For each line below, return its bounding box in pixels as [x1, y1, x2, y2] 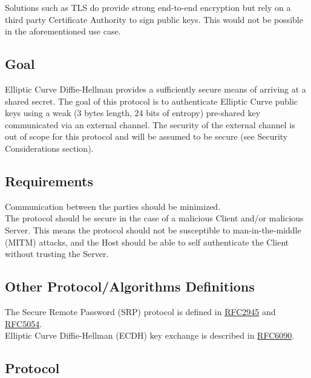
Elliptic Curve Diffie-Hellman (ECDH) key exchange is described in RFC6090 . [5, 329, 295, 342]
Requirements [5, 171, 93, 190]
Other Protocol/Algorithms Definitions [5, 277, 255, 296]
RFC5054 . [5, 317, 42, 330]
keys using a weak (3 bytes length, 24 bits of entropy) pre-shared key [5, 106, 261, 119]
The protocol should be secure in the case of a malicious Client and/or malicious [5, 212, 304, 224]
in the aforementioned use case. [5, 25, 121, 37]
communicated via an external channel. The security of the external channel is [5, 118, 295, 131]
